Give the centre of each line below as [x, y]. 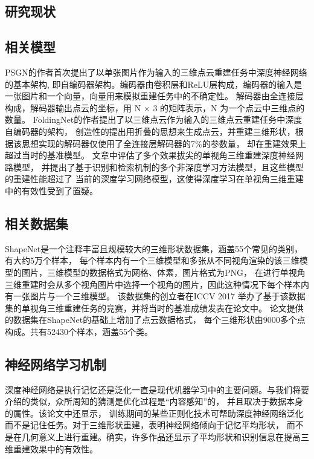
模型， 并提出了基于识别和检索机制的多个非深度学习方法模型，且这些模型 [158, 167]
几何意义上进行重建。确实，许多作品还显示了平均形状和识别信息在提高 [161, 437]
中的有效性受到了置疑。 [51, 190]
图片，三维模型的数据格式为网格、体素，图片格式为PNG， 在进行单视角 [163, 272]
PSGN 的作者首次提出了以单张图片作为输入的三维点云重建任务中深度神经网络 [156, 72]
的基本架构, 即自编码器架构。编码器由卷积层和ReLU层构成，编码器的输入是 [154, 84]
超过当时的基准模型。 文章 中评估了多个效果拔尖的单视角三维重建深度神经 [150, 155]
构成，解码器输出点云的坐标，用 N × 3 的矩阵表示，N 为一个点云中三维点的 [155, 107]
